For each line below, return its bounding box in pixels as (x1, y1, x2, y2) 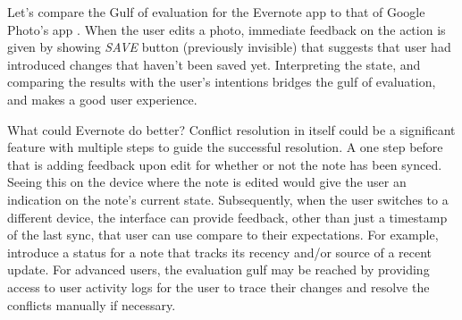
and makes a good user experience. (7, 89, 197, 108)
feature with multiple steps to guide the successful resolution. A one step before (7, 138, 443, 156)
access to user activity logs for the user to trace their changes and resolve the (7, 277, 430, 296)
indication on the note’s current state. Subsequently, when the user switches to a (7, 189, 449, 208)
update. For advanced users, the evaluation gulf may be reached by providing (7, 260, 430, 279)
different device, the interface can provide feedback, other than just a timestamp (7, 207, 448, 226)
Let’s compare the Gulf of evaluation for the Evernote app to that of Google (7, 3, 425, 21)
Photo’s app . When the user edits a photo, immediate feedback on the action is (7, 20, 446, 38)
